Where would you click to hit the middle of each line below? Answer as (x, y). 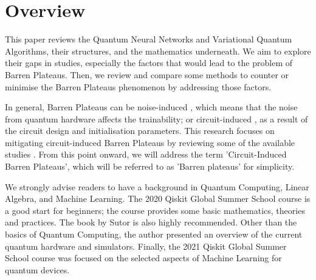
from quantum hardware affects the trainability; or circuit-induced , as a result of (156, 118)
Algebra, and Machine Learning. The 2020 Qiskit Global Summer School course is (158, 198)
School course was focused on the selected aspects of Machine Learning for (143, 258)
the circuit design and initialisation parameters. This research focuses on (140, 131)
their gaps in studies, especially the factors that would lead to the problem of (149, 63)
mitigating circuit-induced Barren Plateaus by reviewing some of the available (150, 142)
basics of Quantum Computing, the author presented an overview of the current (154, 234)
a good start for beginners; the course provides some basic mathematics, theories (155, 210)
